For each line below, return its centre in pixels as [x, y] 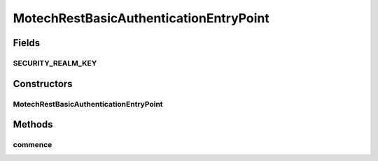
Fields [27, 43]
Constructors [43, 84]
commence [33, 145]
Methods [33, 124]
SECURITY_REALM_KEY [55, 63]
